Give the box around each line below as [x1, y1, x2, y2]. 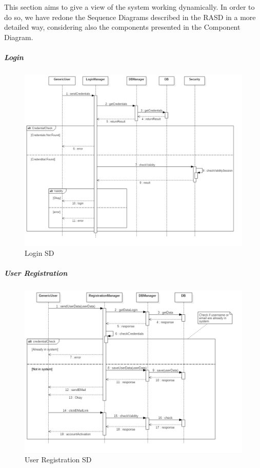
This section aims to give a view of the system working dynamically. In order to [4, 2, 255, 12]
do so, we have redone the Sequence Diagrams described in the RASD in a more [4, 11, 256, 22]
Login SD [25, 248, 54, 258]
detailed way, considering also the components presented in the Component [4, 22, 241, 32]
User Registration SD [25, 454, 92, 465]
